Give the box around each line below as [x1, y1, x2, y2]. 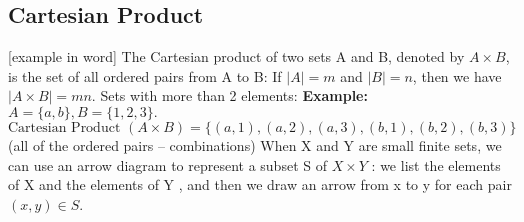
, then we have [412, 65, 502, 86]
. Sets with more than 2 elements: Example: [91, 85, 368, 106]
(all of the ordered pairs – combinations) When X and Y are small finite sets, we [8, 134, 502, 155]
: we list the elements [371, 154, 501, 175]
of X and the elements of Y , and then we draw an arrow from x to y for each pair [8, 174, 512, 195]
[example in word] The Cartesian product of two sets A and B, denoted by [8, 46, 465, 67]
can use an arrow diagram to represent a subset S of [8, 154, 327, 175]
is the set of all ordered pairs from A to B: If [8, 65, 282, 86]
